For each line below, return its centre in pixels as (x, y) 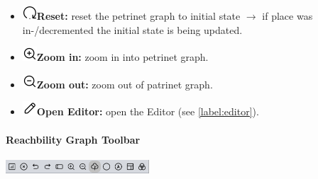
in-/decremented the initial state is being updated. (132, 29)
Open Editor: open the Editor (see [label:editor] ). (148, 111)
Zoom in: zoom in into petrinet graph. (122, 57)
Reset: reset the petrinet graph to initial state (138, 16)
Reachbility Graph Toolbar (73, 139)
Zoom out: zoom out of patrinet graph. (125, 84)
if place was (287, 16)
